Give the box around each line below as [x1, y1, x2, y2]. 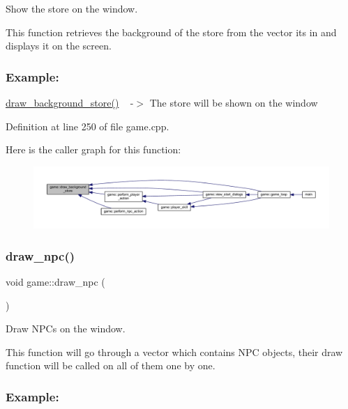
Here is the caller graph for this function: [6, 142, 181, 157]
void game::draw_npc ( [6, 275, 105, 289]
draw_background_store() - [6, 95, 134, 109]
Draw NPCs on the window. [6, 321, 126, 336]
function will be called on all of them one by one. [6, 358, 215, 373]
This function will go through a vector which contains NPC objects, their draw [6, 344, 343, 359]
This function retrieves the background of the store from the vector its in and [6, 24, 337, 39]
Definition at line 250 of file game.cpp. [6, 118, 169, 133]
